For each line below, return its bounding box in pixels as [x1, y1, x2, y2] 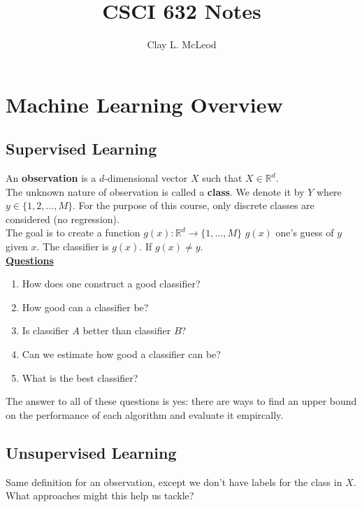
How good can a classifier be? [22, 299, 149, 314]
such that [202, 171, 242, 185]
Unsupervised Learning [6, 441, 177, 463]
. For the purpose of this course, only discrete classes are [72, 198, 314, 213]
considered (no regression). [6, 211, 120, 226]
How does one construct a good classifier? [22, 276, 201, 291]
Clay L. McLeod [147, 37, 217, 52]
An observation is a [6, 171, 96, 185]
